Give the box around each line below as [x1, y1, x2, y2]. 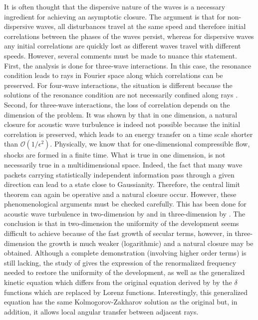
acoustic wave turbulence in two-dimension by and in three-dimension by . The [4, 208, 246, 218]
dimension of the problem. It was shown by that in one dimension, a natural [4, 109, 238, 119]
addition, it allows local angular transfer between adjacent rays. [4, 306, 199, 316]
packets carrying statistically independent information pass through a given [4, 169, 235, 179]
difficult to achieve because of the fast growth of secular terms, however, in [4, 228, 233, 238]
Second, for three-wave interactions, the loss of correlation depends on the [4, 99, 230, 109]
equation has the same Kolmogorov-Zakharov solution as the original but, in [4, 296, 238, 307]
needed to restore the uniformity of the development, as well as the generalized [4, 267, 245, 277]
